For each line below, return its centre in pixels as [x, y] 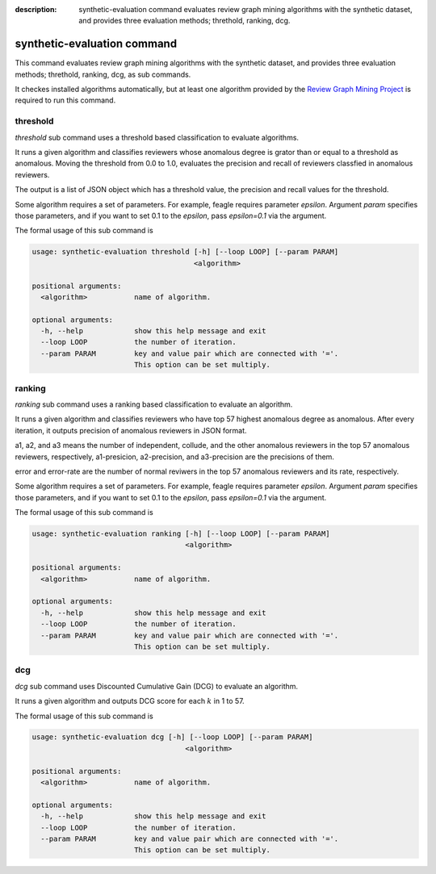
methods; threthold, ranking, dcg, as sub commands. [103, 74]
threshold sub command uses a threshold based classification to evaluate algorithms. [157, 137]
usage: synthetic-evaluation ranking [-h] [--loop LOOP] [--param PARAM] [181, 534]
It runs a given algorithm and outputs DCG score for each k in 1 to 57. [130, 701]
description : [36, 9]
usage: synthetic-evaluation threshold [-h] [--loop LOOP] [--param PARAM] [185, 252]
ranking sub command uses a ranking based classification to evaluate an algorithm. [154, 404]
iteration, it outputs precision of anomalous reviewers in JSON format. [131, 430]
